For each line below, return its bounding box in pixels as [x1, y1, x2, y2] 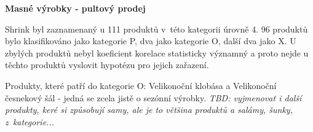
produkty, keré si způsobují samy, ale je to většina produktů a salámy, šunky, [5, 103, 293, 116]
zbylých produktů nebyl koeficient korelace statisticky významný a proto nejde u [5, 46, 309, 59]
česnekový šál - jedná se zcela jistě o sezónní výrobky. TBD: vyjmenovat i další [5, 91, 302, 104]
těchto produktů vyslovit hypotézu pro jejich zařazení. [5, 58, 209, 71]
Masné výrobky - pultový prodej [5, 2, 146, 14]
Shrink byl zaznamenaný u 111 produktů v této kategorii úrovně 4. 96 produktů [5, 22, 308, 35]
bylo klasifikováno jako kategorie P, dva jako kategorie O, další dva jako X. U [5, 34, 296, 47]
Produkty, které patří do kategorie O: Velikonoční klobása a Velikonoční [5, 79, 277, 91]
